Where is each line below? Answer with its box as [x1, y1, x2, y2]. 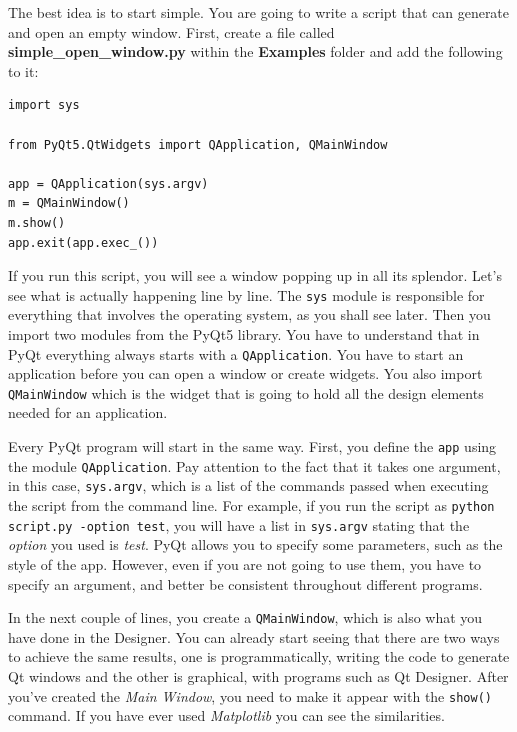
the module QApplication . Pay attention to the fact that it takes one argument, [8, 455, 501, 476]
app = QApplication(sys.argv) [8, 176, 209, 191]
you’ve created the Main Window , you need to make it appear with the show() [8, 685, 492, 706]
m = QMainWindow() [8, 196, 130, 211]
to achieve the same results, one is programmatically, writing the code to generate [8, 646, 510, 667]
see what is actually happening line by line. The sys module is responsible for [8, 284, 485, 305]
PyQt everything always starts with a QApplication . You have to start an [8, 343, 464, 364]
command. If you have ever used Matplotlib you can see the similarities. [8, 705, 445, 726]
